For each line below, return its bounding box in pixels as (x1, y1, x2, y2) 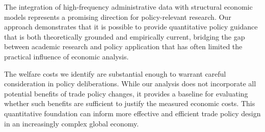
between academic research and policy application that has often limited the (4, 41, 243, 52)
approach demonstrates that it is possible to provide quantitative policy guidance (4, 21, 258, 32)
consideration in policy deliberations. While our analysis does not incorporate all (4, 78, 256, 89)
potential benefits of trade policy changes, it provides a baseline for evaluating (4, 88, 248, 98)
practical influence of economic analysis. (4, 51, 129, 61)
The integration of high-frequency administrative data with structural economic (4, 2, 253, 12)
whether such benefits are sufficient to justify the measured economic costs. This (4, 98, 255, 109)
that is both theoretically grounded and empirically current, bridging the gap (4, 31, 245, 42)
